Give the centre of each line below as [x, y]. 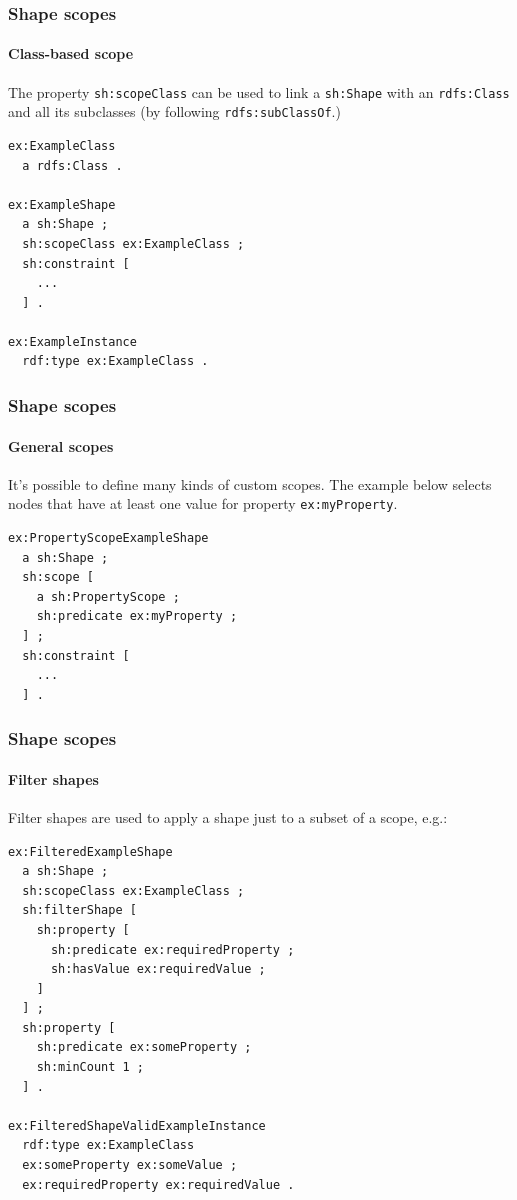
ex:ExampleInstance [72, 341]
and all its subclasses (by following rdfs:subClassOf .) [174, 111]
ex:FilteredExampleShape [90, 851]
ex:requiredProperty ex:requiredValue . [158, 1184]
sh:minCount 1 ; [90, 1067]
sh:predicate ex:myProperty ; [137, 616]
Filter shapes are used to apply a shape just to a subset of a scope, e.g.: [228, 816]
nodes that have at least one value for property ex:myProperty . [203, 503]
